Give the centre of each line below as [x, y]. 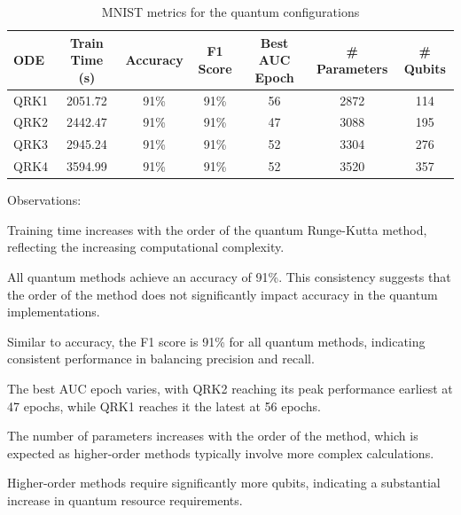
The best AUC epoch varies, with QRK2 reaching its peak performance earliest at [230, 388]
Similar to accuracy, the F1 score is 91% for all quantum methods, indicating [216, 341]
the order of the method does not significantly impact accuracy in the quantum [223, 294]
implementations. [54, 312]
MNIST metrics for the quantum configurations [230, 12]
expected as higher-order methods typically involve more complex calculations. [221, 453]
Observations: [44, 200]
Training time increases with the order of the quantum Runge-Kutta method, [217, 229]
